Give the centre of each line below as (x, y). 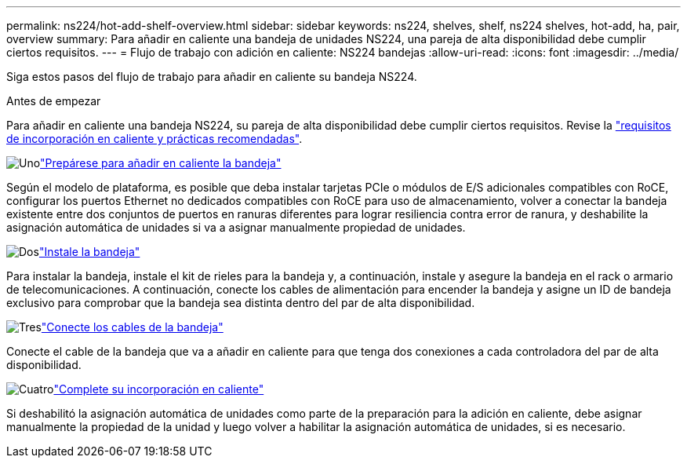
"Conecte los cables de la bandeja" (132, 327)
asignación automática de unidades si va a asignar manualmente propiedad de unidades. (236, 227)
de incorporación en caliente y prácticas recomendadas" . (154, 139)
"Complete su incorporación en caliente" (159, 389)
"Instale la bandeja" (89, 252)
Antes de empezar (54, 101)
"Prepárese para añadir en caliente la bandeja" (161, 163)
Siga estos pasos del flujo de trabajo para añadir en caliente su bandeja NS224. (212, 77)
